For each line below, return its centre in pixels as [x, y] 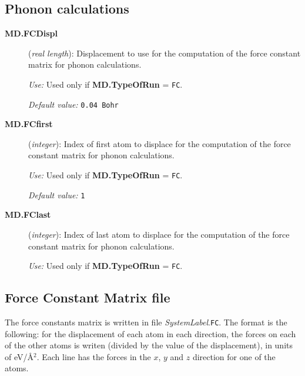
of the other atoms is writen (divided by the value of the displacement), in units [149, 345]
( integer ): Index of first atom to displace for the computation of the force [160, 143]
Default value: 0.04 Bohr [73, 104]
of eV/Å [19, 356]
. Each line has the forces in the [94, 356]
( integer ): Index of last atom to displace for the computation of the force [159, 234]
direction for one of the [234, 356]
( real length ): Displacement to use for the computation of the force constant [165, 53]
